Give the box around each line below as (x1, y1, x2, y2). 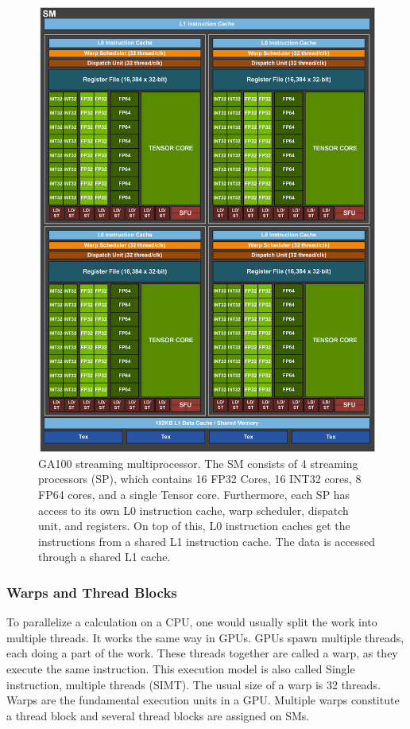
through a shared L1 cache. (38, 548, 171, 565)
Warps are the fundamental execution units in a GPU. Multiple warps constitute (6, 692, 400, 708)
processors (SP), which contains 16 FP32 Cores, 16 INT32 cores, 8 (38, 470, 362, 487)
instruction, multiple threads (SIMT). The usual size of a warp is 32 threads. (6, 676, 381, 692)
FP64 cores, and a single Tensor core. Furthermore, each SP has (38, 486, 350, 502)
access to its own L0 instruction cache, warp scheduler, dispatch (38, 501, 349, 518)
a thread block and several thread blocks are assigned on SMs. (6, 707, 310, 723)
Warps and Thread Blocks (6, 582, 177, 602)
